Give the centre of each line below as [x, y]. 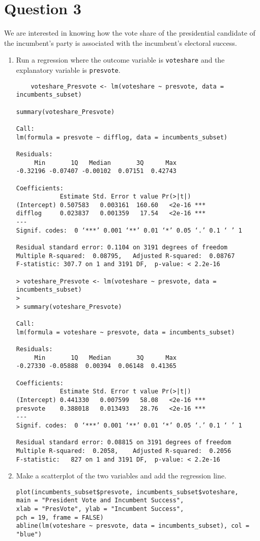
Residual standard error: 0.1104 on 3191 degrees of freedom [122, 248]
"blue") [29, 535]
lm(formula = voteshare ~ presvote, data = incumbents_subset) [125, 332]
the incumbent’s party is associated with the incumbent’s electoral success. [121, 42]
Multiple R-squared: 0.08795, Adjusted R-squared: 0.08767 [125, 256]
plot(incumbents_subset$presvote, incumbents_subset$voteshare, [127, 492]
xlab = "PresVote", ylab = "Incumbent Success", [100, 509]
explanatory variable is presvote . [68, 69]
